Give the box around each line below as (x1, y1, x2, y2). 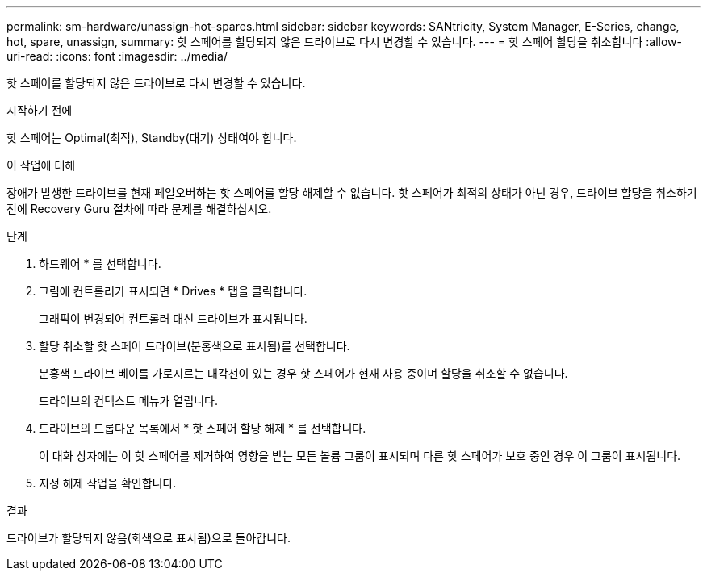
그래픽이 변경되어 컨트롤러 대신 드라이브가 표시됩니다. (39, 311, 307, 325)
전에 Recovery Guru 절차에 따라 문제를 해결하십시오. (6, 202, 272, 215)
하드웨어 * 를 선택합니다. (39, 257, 161, 270)
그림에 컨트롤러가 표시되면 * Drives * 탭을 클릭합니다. (39, 284, 307, 298)
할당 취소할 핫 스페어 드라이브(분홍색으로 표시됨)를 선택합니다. (39, 339, 350, 353)
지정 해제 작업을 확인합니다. (39, 476, 177, 490)
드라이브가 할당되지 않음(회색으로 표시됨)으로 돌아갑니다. (6, 531, 291, 545)
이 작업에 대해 (6, 158, 76, 172)
